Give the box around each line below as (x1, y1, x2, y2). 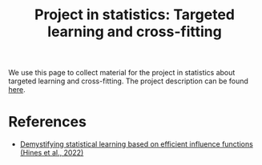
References (8, 113, 87, 131)
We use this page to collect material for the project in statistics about (8, 68, 236, 78)
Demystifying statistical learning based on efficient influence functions (19, 139, 254, 149)
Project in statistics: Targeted (34, 6, 235, 24)
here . (8, 85, 26, 95)
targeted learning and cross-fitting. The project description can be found (8, 76, 248, 86)
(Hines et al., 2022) (19, 148, 84, 158)
